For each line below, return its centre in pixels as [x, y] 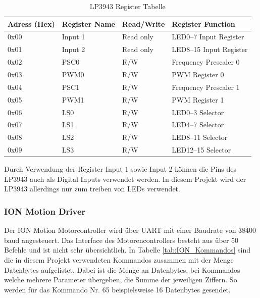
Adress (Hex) [31, 23]
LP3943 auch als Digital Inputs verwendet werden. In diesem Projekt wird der [125, 179]
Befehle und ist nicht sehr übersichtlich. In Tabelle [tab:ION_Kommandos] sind [127, 250]
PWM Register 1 [198, 99]
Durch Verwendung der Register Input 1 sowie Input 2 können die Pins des [120, 169]
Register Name [88, 23]
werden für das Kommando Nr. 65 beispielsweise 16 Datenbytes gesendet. [117, 289]
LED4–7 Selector [198, 125]
